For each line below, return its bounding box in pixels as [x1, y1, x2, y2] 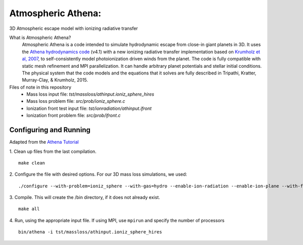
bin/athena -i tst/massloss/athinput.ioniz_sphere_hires [18, 229, 163, 235]
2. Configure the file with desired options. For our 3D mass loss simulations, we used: [9, 171, 187, 177]
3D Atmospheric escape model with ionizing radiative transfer [9, 25, 138, 31]
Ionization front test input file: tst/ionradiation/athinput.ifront [26, 105, 152, 111]
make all [18, 206, 40, 212]
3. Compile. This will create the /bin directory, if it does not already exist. [9, 194, 160, 200]
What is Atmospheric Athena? [9, 34, 71, 40]
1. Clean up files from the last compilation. [9, 148, 97, 154]
